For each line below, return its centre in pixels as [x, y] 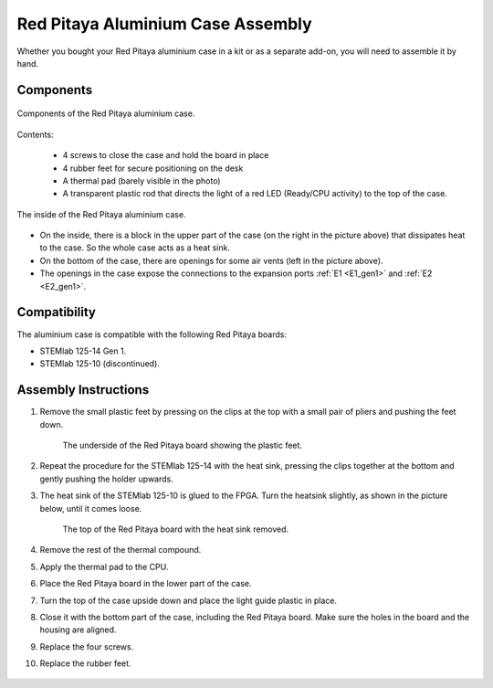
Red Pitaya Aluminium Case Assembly [164, 24]
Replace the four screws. [87, 646]
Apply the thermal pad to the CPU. [104, 566]
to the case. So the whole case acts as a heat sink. [135, 248]
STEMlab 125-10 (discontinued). [100, 364]
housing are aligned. [78, 630]
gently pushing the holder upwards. [106, 479]
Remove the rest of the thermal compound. [121, 550]
